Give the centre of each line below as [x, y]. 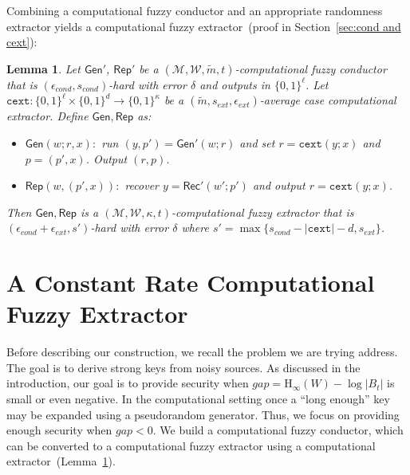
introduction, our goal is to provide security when [128, 383]
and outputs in [235, 84]
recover [142, 185]
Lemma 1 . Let [43, 68]
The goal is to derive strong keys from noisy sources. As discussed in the [183, 367]
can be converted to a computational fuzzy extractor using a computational [191, 445]
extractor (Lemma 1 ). [61, 461]
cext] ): [22, 42]
